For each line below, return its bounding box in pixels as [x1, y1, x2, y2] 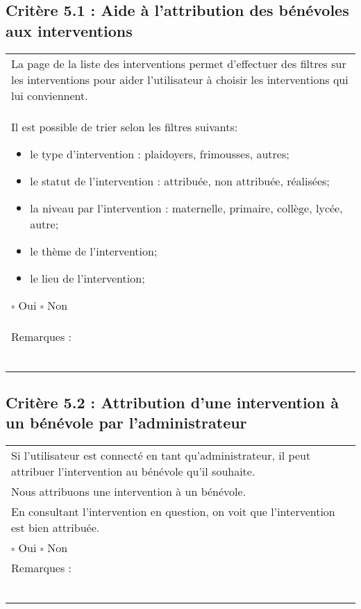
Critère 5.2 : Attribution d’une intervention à [6, 391, 339, 412]
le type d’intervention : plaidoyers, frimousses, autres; [30, 145, 289, 162]
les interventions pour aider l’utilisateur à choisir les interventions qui [11, 71, 349, 87]
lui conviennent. [11, 87, 88, 103]
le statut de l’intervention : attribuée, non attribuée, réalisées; [30, 172, 330, 189]
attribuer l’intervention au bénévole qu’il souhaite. [11, 463, 255, 480]
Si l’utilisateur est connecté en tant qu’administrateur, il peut [11, 447, 311, 464]
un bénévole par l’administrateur [6, 412, 247, 433]
